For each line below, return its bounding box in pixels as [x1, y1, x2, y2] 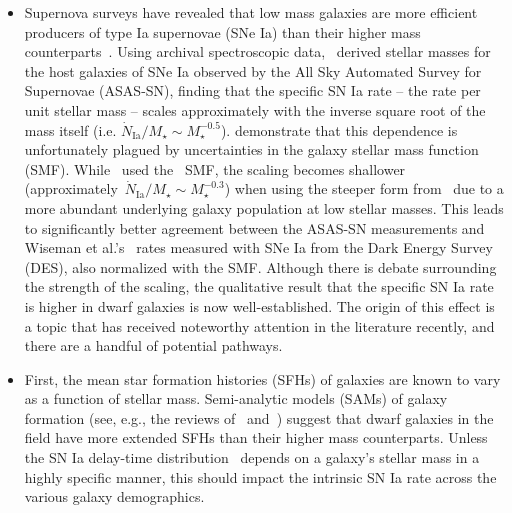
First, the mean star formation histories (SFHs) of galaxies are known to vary [24, 368, 501, 389]
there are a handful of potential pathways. [24, 335, 283, 356]
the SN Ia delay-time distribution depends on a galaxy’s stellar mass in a [24, 447, 480, 468]
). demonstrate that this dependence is [220, 119, 458, 140]
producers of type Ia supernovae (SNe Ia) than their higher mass [24, 21, 421, 42]
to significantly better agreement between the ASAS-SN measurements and [24, 217, 485, 238]
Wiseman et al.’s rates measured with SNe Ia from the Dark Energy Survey [24, 237, 493, 258]
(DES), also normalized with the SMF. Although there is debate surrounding [24, 256, 497, 277]
